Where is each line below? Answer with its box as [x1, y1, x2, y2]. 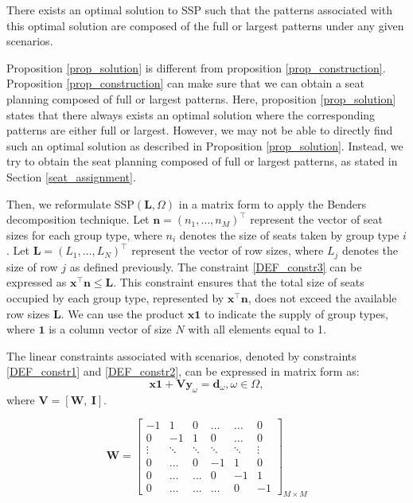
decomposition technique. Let [6, 211, 150, 228]
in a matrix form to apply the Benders [178, 195, 367, 212]
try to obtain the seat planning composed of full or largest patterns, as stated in [6, 153, 398, 170]
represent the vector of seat [250, 211, 384, 228]
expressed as [6, 274, 67, 290]
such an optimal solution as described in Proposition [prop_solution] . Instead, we [6, 137, 403, 154]
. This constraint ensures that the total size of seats [113, 274, 364, 290]
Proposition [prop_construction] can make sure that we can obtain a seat [6, 75, 364, 92]
